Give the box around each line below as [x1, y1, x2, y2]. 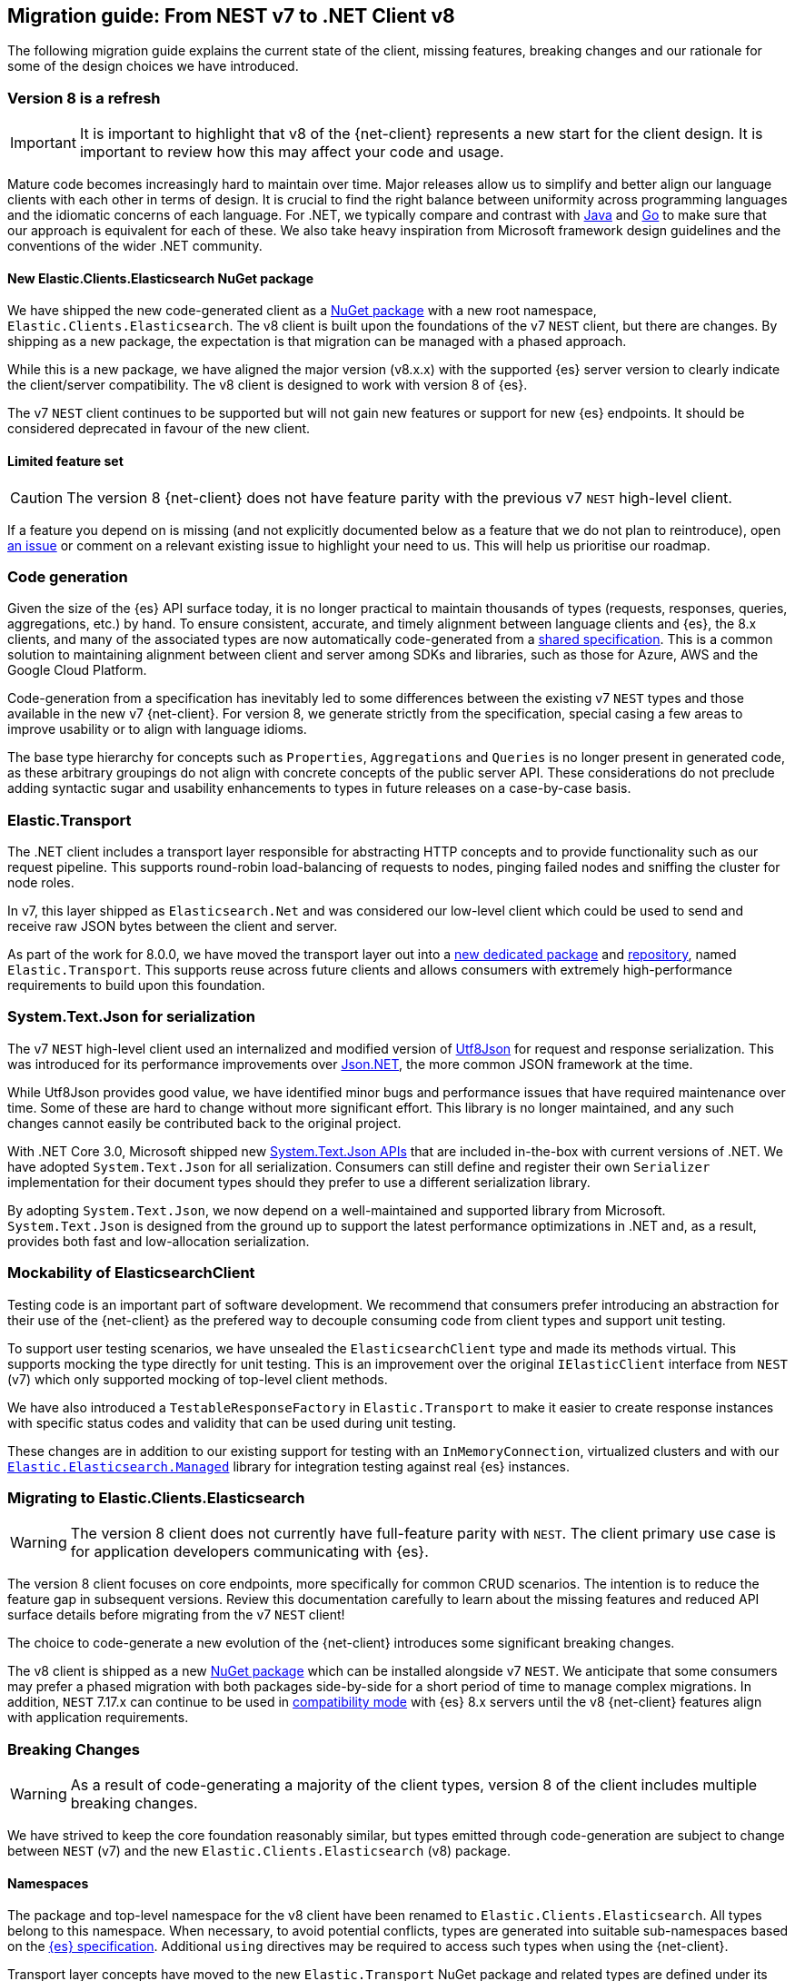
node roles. [7, 875, 75, 891]
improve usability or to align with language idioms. [7, 721, 307, 738]
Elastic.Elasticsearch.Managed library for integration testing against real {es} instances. [7, 1458, 570, 1474]
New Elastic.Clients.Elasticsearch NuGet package [7, 270, 313, 286]
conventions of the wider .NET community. [7, 238, 263, 254]
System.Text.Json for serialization [7, 1007, 255, 1026]
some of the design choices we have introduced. [7, 58, 299, 74]
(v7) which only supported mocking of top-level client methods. [7, 1371, 388, 1387]
